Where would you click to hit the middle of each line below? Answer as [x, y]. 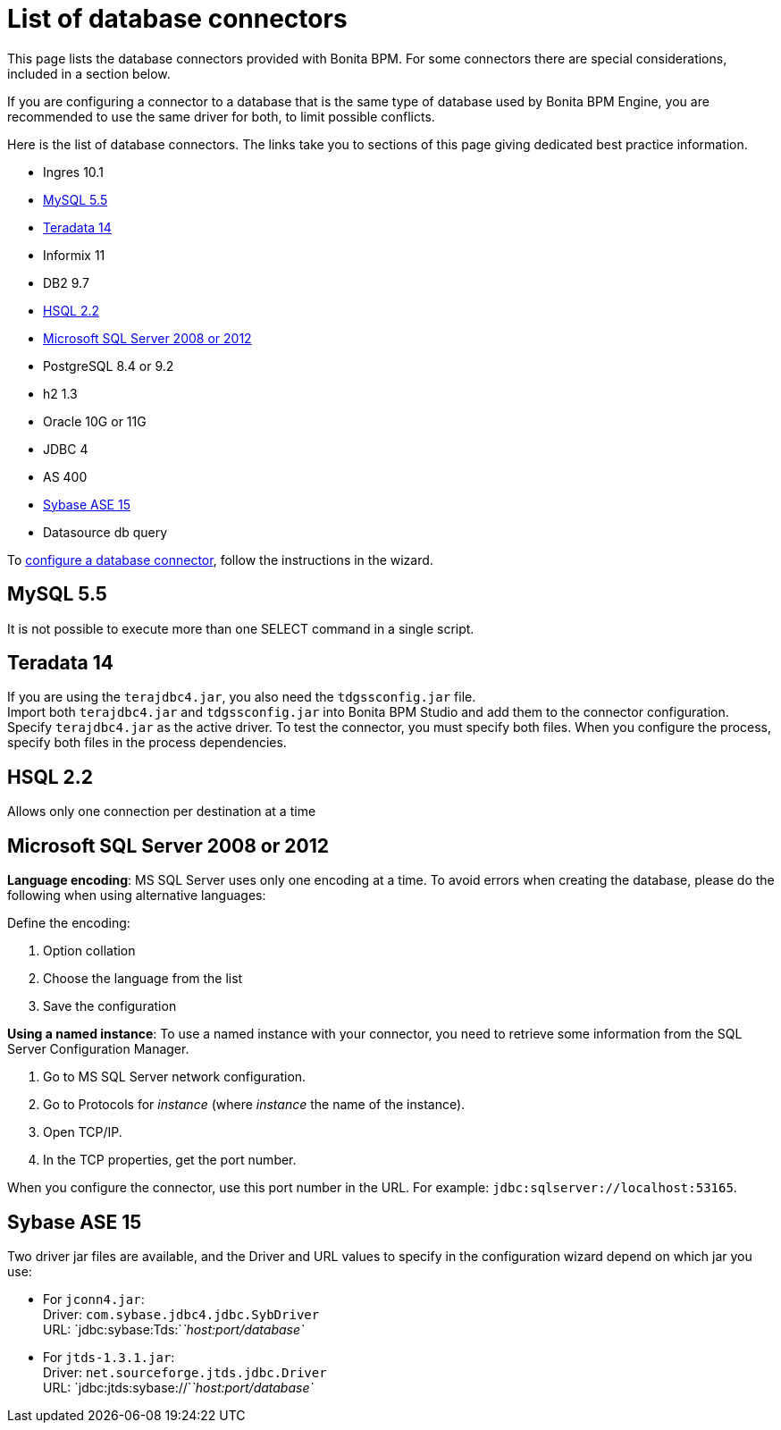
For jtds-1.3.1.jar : [109, 1357]
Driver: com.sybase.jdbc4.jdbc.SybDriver [181, 1314]
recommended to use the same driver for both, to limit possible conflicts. [221, 116]
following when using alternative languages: [137, 896]
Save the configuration [110, 1006]
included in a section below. [89, 73]
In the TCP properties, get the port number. [170, 1160]
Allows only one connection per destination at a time [162, 812]
